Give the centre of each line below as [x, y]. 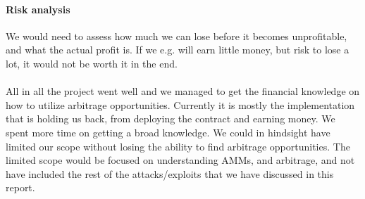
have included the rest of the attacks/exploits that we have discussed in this [170, 173]
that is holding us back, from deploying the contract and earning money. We [171, 118]
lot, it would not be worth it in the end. [92, 63]
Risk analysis [38, 9]
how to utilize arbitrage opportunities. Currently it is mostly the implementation [180, 104]
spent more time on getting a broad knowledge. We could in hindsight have [168, 132]
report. [20, 187]
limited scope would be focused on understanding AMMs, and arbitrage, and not [180, 160]
